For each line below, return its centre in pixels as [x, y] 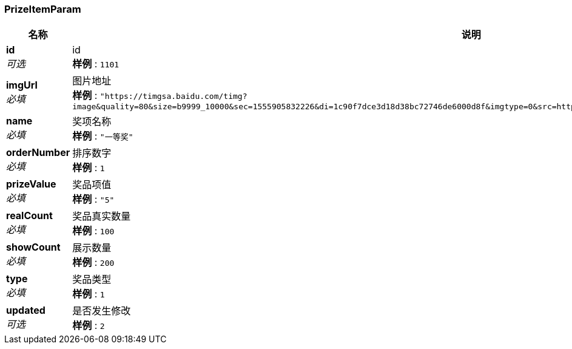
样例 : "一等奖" [103, 136]
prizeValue [31, 184]
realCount [29, 216]
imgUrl [22, 85]
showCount [33, 247]
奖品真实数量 [102, 216]
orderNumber [38, 153]
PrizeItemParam [43, 9]
